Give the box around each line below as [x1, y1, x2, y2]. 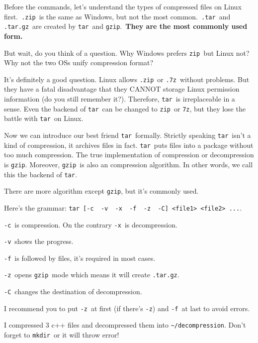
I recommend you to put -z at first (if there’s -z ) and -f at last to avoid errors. [4, 303, 250, 313]
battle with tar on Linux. [4, 113, 84, 123]
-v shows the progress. [4, 236, 74, 246]
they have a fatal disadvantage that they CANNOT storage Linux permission [4, 84, 240, 94]
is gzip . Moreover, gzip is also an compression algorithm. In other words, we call [4, 159, 253, 169]
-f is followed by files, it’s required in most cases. [4, 252, 156, 263]
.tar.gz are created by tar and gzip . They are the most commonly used [4, 21, 248, 31]
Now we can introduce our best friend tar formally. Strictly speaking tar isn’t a [4, 129, 251, 140]
